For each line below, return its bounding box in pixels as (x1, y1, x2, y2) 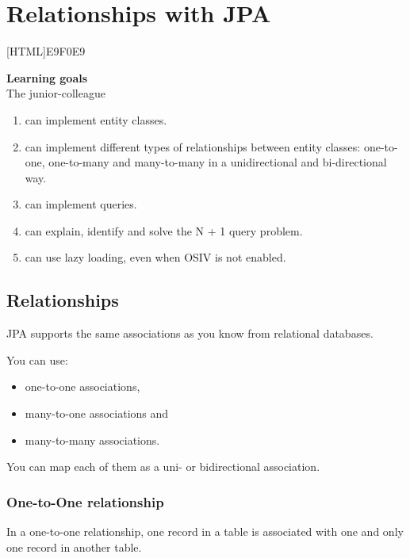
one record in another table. (6, 538, 142, 555)
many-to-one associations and (25, 405, 169, 422)
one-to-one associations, (25, 378, 140, 395)
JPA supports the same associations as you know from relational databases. (6, 325, 374, 342)
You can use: (6, 351, 68, 368)
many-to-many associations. (25, 431, 160, 448)
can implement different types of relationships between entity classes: (25, 138, 361, 155)
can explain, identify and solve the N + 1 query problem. (25, 222, 303, 239)
